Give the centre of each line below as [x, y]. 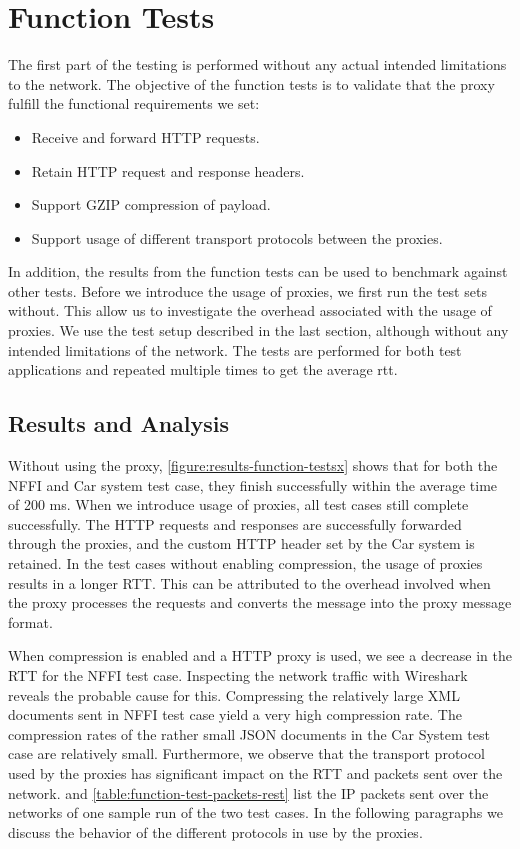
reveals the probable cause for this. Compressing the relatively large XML [234, 694]
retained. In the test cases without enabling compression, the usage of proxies [245, 563]
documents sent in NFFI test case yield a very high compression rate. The [235, 714]
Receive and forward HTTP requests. [145, 136]
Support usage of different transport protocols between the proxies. [237, 237]
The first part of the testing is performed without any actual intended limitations [257, 64]
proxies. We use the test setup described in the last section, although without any [258, 330]
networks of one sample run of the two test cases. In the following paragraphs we [255, 812]
